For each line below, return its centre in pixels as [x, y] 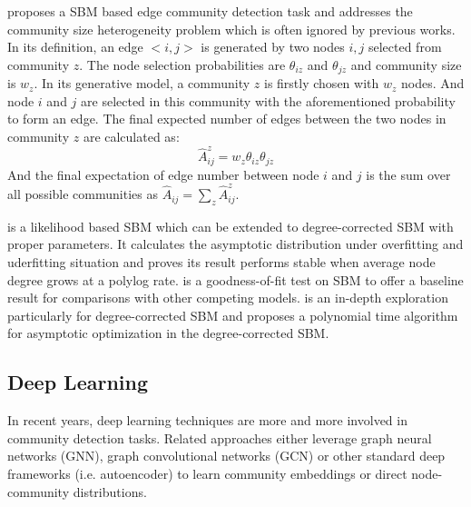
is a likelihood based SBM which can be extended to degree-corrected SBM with [231, 226]
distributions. [110, 491]
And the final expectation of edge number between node [163, 174]
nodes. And [432, 83]
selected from [405, 47]
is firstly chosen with [322, 83]
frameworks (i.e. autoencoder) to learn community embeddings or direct [207, 474]
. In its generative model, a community [142, 83]
